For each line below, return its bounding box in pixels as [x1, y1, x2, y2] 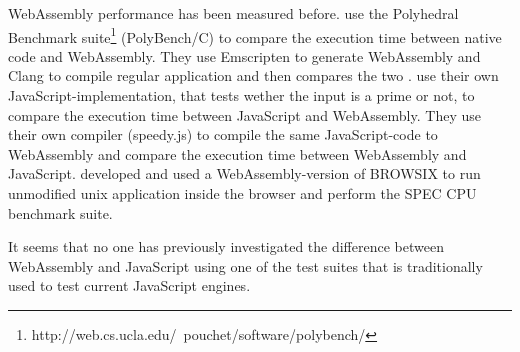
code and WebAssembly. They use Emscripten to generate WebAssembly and [8, 45, 481, 66]
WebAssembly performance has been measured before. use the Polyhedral [8, 3, 459, 23]
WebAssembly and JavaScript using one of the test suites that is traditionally [8, 255, 483, 276]
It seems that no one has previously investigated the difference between [8, 236, 444, 257]
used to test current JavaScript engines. [8, 275, 251, 296]
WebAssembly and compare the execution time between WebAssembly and [8, 143, 467, 164]
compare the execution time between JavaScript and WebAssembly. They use [8, 104, 481, 125]
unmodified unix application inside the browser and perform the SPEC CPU [8, 183, 477, 203]
